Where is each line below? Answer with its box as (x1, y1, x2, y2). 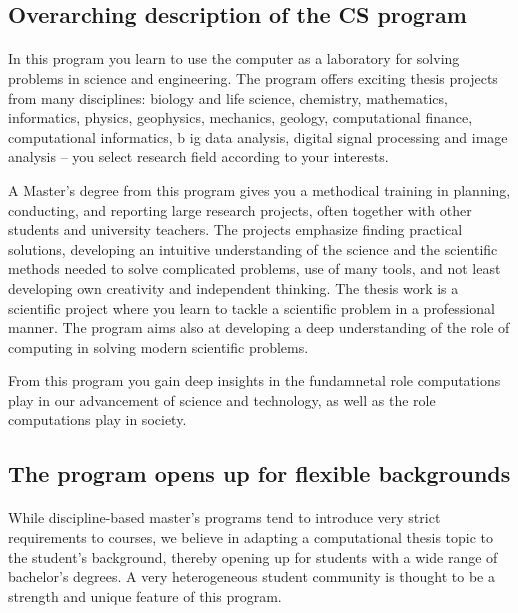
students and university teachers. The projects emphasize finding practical (8, 219, 463, 240)
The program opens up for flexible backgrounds (8, 458, 511, 489)
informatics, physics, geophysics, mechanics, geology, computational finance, (8, 107, 473, 128)
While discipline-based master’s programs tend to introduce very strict (8, 507, 441, 528)
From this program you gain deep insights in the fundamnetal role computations (8, 370, 501, 391)
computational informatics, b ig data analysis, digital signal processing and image (8, 126, 508, 147)
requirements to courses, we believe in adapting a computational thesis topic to (8, 527, 494, 548)
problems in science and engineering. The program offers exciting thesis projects (8, 67, 498, 88)
